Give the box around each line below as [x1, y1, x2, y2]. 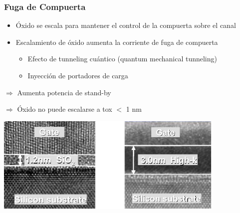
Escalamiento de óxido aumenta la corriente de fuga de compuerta [15, 36, 218, 47]
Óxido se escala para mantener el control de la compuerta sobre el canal [15, 20, 236, 30]
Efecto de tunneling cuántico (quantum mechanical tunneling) [27, 53, 217, 64]
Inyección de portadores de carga [27, 70, 128, 80]
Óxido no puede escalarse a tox [17, 104, 112, 114]
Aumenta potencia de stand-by [17, 87, 111, 97]
